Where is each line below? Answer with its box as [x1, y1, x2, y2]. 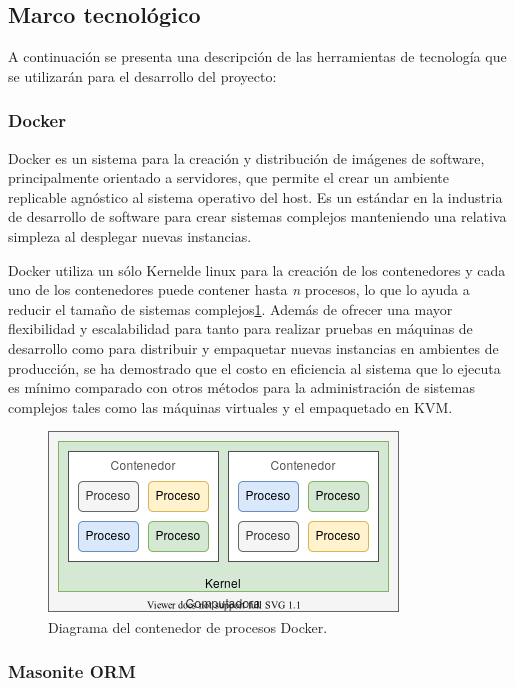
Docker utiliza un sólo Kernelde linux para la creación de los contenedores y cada [8, 259, 506, 280]
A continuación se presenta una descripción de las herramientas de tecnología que [8, 46, 507, 67]
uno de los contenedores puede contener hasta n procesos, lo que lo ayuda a [8, 279, 470, 300]
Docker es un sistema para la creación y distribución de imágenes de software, [8, 147, 485, 168]
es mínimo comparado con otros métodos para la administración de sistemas [8, 377, 475, 398]
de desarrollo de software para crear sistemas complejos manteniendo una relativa [8, 206, 507, 227]
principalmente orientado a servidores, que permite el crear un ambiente [8, 167, 450, 188]
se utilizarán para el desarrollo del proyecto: [8, 65, 277, 86]
